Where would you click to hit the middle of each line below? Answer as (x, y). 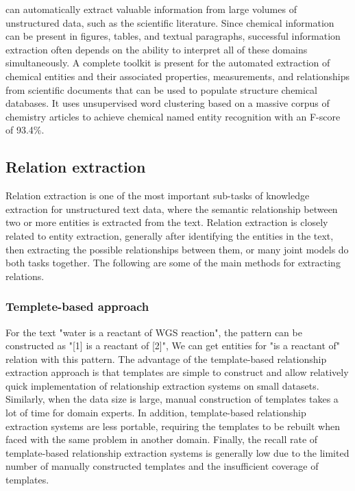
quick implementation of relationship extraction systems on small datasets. (162, 385)
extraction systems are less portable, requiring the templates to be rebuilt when (173, 426)
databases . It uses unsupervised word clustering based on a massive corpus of (168, 103)
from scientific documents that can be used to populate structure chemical (162, 89)
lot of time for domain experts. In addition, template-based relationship (156, 413)
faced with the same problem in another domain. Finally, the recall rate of (162, 439)
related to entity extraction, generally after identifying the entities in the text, (170, 235)
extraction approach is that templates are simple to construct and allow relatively (177, 372)
